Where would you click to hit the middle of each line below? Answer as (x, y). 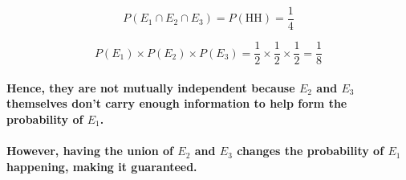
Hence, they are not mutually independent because (151, 87)
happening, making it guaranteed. (102, 166)
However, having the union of (90, 151)
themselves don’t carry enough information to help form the (177, 103)
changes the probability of (311, 151)
